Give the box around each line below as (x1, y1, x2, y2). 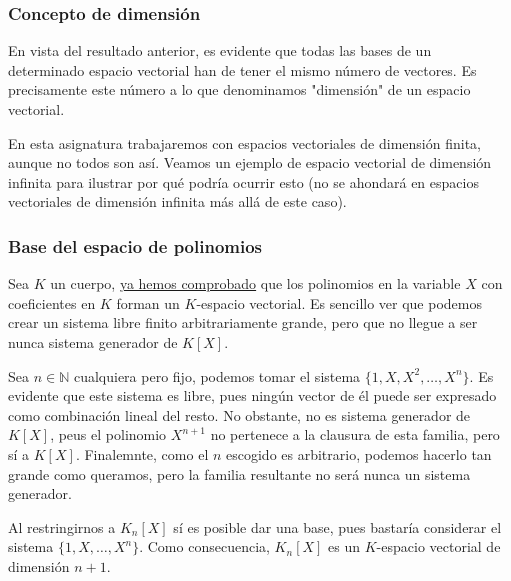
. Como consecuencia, (139, 536, 270, 557)
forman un (116, 292, 180, 313)
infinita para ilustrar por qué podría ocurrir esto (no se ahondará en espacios (8, 171, 479, 192)
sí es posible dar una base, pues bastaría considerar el (173, 516, 502, 537)
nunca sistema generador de (8, 331, 178, 352)
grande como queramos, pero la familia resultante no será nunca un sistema (8, 463, 471, 484)
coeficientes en (8, 292, 96, 313)
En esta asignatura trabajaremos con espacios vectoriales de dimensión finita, (8, 132, 481, 153)
